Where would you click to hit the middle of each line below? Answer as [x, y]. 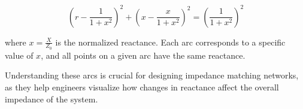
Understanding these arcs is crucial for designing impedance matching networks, [152, 75]
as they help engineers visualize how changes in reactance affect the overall [142, 87]
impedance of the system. [51, 99]
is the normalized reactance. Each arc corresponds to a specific [170, 42]
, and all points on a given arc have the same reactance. [143, 55]
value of [19, 55]
